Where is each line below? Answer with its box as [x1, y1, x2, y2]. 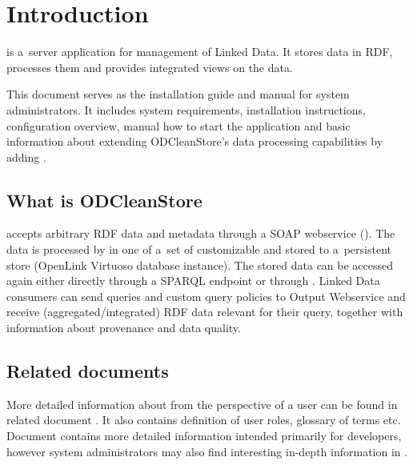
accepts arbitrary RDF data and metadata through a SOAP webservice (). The [6, 225, 395, 242]
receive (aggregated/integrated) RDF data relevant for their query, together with [6, 303, 403, 320]
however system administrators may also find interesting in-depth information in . [6, 443, 408, 459]
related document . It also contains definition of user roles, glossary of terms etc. [6, 411, 401, 428]
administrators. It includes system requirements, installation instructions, [6, 101, 366, 118]
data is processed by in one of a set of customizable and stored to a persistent [6, 241, 391, 258]
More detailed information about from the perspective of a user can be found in [6, 395, 398, 412]
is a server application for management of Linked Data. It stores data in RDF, [6, 43, 393, 60]
